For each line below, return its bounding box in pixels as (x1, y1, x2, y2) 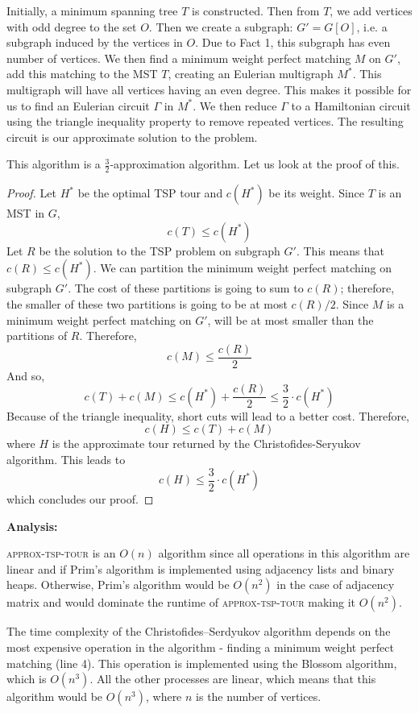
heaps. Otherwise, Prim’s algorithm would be (6, 576, 230, 593)
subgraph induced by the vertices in (6, 34, 183, 51)
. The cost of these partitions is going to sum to (68, 280, 304, 296)
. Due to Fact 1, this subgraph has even (195, 34, 391, 51)
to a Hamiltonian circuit (291, 97, 411, 114)
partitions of (6, 327, 68, 344)
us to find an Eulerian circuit (6, 97, 150, 114)
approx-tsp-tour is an (6, 545, 116, 562)
